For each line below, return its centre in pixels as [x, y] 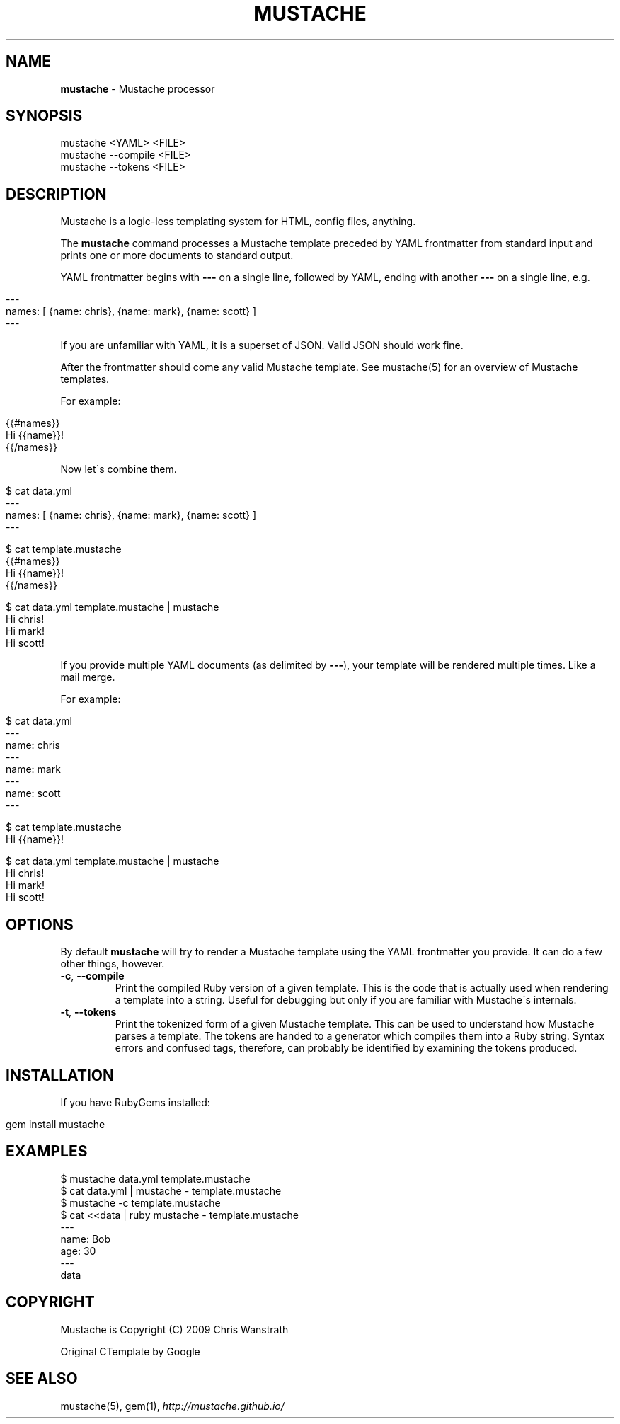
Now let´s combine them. [119, 469]
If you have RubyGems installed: [135, 1102]
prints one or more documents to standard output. [177, 255]
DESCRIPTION [56, 194]
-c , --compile [92, 976]
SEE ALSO [42, 1379]
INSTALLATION [60, 1075]
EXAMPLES [47, 1152]
